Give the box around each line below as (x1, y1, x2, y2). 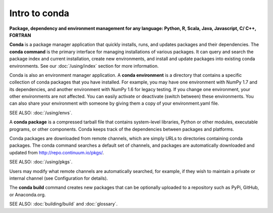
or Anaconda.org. (9, 191, 46, 197)
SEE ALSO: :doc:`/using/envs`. (9, 109, 73, 116)
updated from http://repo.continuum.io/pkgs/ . (9, 149, 104, 155)
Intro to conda (9, 8, 69, 19)
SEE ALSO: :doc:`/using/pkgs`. (9, 159, 73, 165)
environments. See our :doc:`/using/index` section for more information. (9, 63, 159, 69)
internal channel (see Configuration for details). (9, 175, 108, 181)
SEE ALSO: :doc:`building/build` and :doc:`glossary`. (9, 201, 118, 207)
